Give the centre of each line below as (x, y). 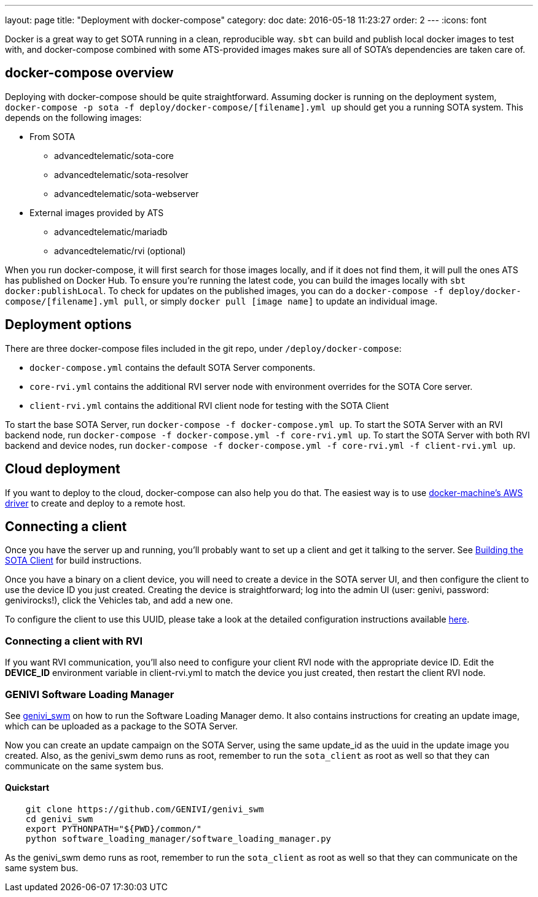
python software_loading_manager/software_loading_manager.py (178, 839)
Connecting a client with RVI (74, 641)
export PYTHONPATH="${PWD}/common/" (114, 829)
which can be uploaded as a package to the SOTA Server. (122, 726)
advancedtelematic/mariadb (111, 231)
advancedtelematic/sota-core (114, 155)
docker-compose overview (89, 73)
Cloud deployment (63, 469)
